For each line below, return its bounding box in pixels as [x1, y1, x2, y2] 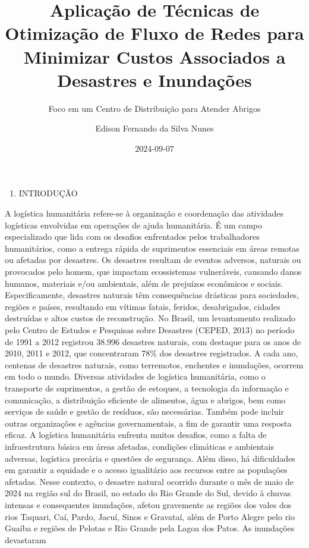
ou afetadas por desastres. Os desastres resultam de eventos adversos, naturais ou [5, 253, 301, 266]
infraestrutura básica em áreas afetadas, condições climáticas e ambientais [5, 440, 274, 452]
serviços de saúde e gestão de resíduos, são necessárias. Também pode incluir [5, 405, 284, 418]
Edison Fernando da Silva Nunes [95, 122, 214, 134]
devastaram [5, 533, 46, 546]
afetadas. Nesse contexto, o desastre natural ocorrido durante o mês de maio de [5, 475, 294, 487]
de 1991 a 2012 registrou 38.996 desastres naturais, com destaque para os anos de [5, 335, 301, 347]
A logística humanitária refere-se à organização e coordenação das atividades [5, 207, 284, 220]
